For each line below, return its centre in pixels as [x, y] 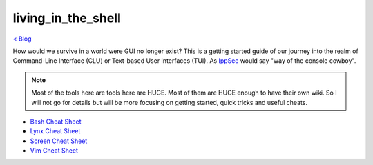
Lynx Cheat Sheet [55, 131]
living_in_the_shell [67, 18]
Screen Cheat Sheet [59, 141]
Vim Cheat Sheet [54, 151]
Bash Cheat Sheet [56, 122]
